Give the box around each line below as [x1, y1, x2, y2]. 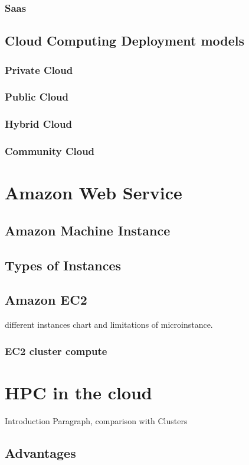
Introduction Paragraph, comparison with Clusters [5, 414, 188, 427]
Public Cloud [5, 89, 68, 104]
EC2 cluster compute [5, 343, 107, 358]
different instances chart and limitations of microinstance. [5, 318, 213, 331]
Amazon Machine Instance [5, 221, 171, 239]
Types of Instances [5, 256, 122, 274]
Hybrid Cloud [5, 117, 72, 131]
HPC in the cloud [5, 380, 152, 404]
